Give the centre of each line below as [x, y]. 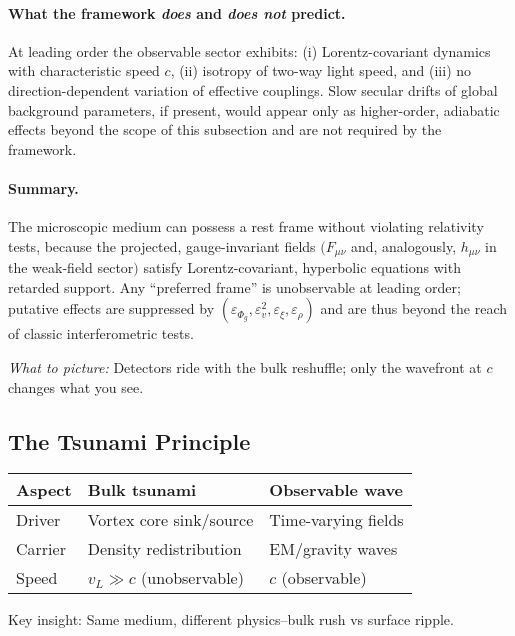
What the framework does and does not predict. [177, 12]
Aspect [44, 490]
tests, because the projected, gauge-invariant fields [162, 245]
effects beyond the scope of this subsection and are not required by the [225, 129]
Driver [38, 520]
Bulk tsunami [142, 490]
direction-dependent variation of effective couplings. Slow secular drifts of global [253, 89]
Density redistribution [164, 549]
